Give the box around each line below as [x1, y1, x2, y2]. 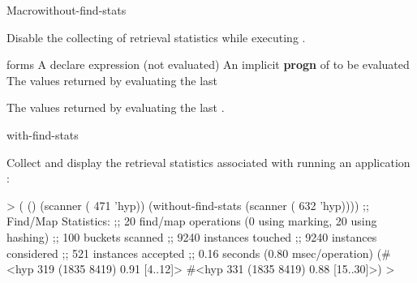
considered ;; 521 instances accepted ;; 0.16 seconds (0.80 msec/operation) [6, 244, 373, 261]
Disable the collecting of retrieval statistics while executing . [6, 28, 306, 45]
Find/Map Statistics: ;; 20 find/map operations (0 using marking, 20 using [6, 212, 377, 229]
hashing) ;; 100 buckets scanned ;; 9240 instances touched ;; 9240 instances [6, 228, 377, 245]
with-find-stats [6, 126, 79, 143]
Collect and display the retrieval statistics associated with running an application [6, 153, 411, 170]
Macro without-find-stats [6, 2, 127, 18]
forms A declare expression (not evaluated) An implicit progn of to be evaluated [6, 56, 410, 73]
